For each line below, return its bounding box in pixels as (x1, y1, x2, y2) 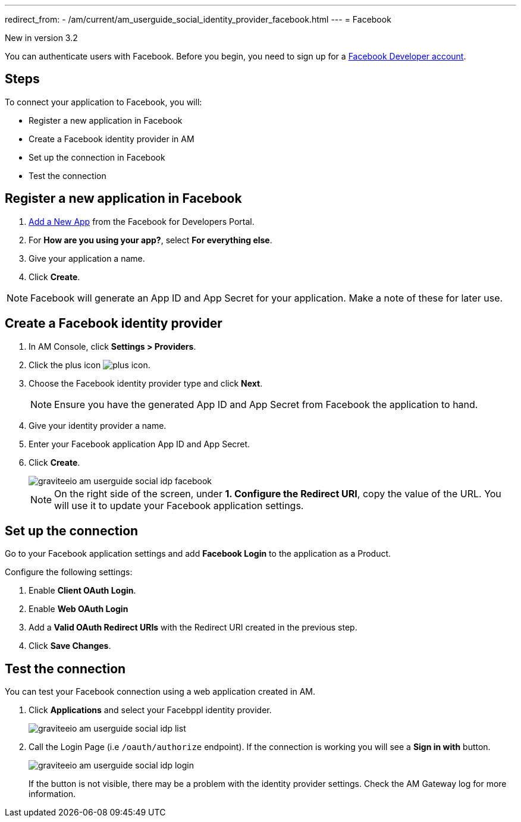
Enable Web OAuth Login (29, 604, 128, 614)
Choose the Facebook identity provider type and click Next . (29, 378, 263, 388)
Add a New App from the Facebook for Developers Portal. (29, 216, 255, 227)
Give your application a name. (29, 253, 145, 263)
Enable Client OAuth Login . (29, 585, 136, 596)
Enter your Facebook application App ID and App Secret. (29, 438, 250, 449)
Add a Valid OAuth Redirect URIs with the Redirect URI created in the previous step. (29, 622, 357, 633)
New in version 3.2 (5, 33, 78, 43)
